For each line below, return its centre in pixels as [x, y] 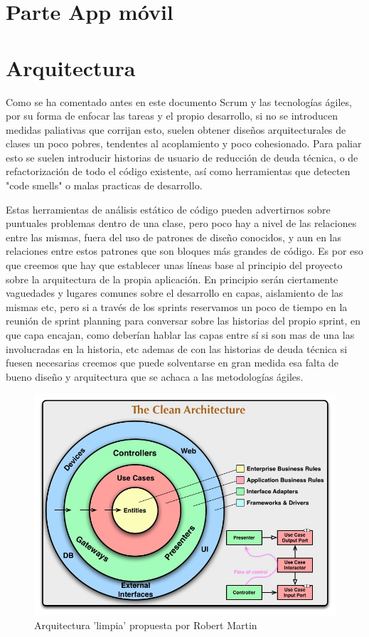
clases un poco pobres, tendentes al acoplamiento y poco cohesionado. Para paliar [184, 143]
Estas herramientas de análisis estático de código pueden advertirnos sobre [168, 209]
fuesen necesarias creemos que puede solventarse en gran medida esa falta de [172, 363]
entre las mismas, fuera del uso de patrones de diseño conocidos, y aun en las [174, 237]
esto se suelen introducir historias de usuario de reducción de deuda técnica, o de [182, 157]
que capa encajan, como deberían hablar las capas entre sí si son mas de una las [180, 335]
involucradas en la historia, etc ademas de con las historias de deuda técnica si [177, 348]
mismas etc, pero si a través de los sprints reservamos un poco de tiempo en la [177, 306]
